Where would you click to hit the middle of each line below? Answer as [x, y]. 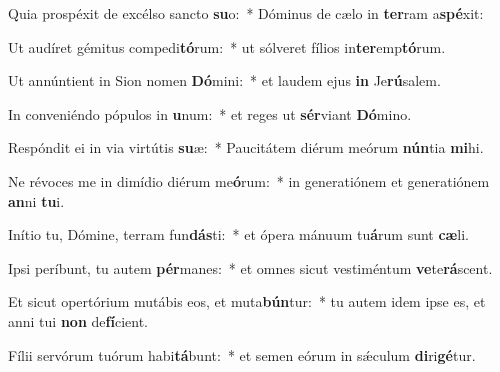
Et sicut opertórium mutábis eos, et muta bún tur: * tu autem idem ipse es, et [247, 301]
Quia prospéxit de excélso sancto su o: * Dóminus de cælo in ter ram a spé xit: [246, 13]
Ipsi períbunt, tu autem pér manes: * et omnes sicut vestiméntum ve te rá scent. [250, 267]
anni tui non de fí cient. [78, 320]
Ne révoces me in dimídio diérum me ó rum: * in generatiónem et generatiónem [249, 180]
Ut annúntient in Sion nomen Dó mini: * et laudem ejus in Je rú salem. [224, 80]
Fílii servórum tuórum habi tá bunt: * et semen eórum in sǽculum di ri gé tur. [242, 354]
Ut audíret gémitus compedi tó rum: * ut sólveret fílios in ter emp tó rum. [227, 46]
